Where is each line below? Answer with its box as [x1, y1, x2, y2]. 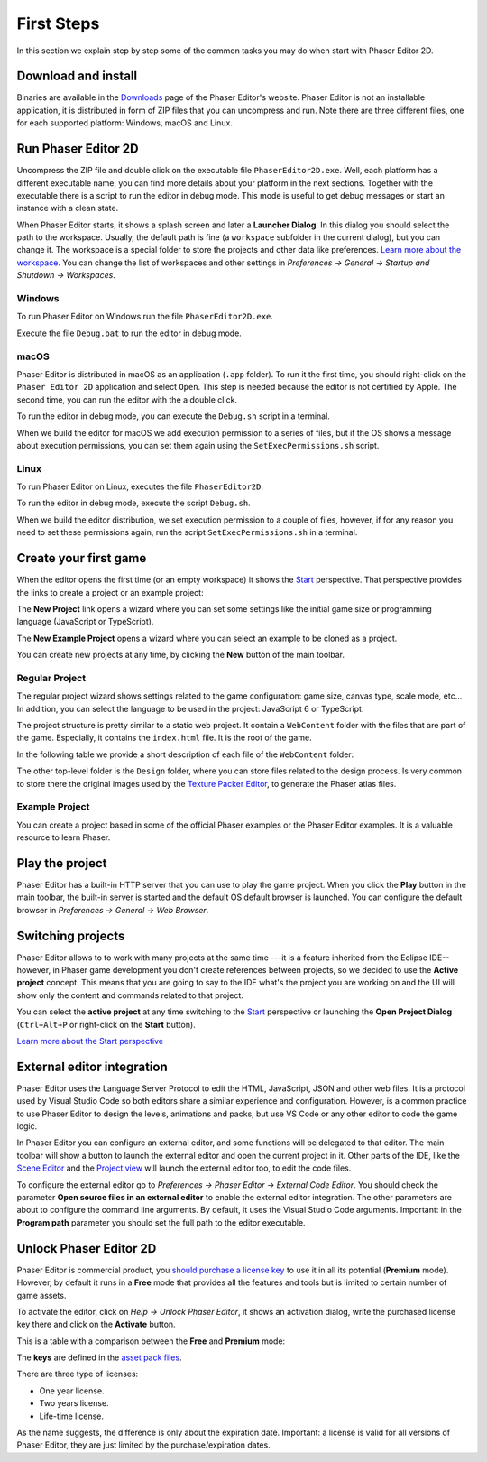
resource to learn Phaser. [16, 832, 111, 843]
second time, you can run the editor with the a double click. [16, 393, 238, 405]
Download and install [16, 69, 138, 84]
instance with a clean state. [16, 203, 119, 214]
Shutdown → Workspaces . [16, 270, 116, 281]
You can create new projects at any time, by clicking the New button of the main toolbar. [16, 650, 345, 661]
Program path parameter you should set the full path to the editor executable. [16, 1217, 306, 1227]
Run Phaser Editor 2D [16, 141, 139, 157]
